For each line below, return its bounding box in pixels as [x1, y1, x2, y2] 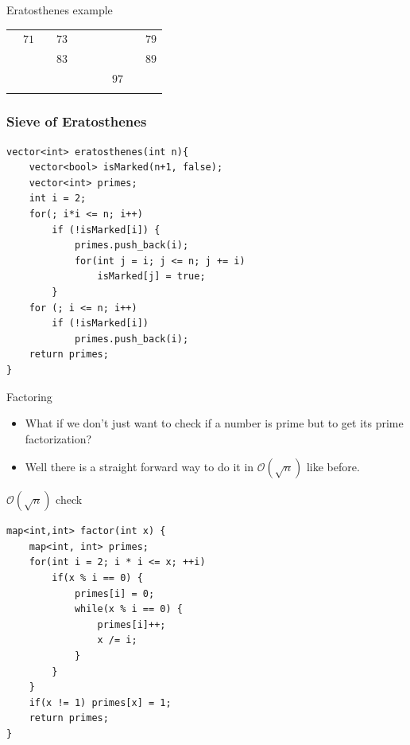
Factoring [6, 388, 52, 404]
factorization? [25, 430, 92, 447]
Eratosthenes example [6, 2, 113, 18]
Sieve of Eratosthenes [6, 111, 147, 131]
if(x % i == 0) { [52, 572, 143, 584]
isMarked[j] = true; [97, 271, 206, 283]
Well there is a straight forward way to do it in [25, 458, 254, 475]
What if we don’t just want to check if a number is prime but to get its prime [25, 415, 404, 431]
